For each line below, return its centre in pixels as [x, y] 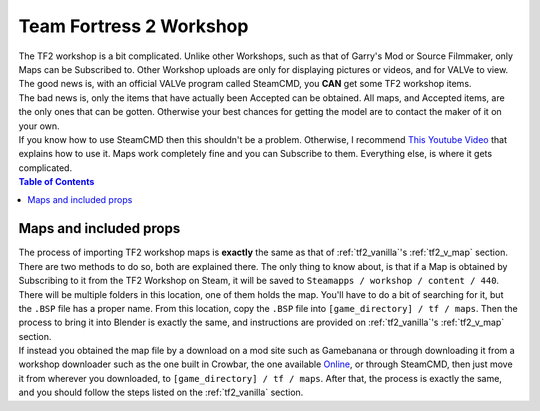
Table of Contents [56, 182]
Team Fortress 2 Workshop [133, 26]
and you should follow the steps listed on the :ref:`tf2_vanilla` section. [161, 392]
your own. [39, 126]
